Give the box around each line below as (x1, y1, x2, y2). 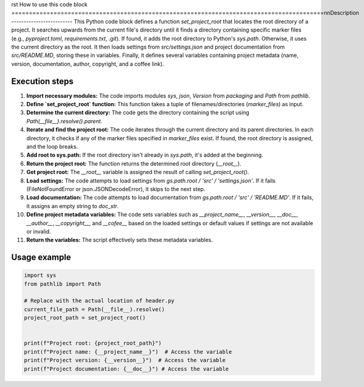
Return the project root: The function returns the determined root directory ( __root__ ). (26, 160, 242, 167)
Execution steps (11, 76, 74, 86)
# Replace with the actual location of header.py (24, 297, 175, 305)
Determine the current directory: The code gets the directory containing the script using (26, 109, 250, 116)
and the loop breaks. (26, 143, 78, 150)
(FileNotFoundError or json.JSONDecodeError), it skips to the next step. (26, 185, 206, 192)
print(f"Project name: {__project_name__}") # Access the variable (24, 348, 232, 355)
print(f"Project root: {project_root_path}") (24, 340, 162, 347)
